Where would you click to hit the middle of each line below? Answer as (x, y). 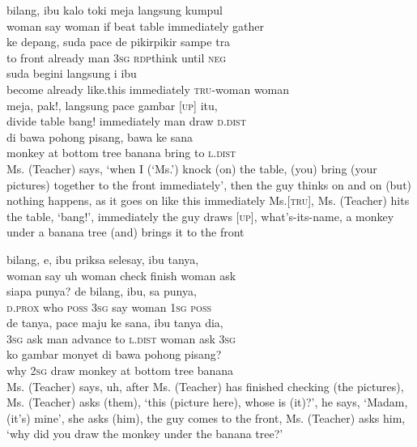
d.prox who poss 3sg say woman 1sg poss (109, 307)
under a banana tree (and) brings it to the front (126, 232)
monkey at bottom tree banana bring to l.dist (121, 153)
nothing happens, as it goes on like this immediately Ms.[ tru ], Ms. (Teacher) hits (208, 200)
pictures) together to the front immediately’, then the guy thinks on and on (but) (209, 184)
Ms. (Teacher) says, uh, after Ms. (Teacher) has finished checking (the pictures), (205, 386)
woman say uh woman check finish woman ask (121, 275)
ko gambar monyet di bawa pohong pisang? (114, 354)
